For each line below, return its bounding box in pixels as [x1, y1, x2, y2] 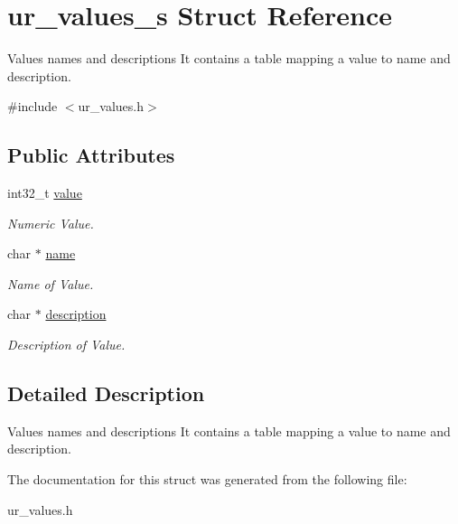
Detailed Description [7, 379, 205, 407]
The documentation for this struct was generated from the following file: [7, 470, 407, 489]
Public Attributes [7, 141, 175, 169]
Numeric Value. [7, 213, 94, 232]
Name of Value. [7, 274, 94, 293]
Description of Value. [7, 335, 126, 354]
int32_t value [7, 183, 82, 202]
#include [7, 97, 58, 116]
